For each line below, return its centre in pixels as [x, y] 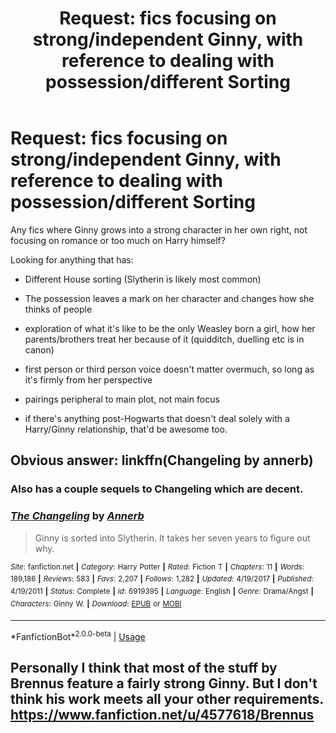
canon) [39, 349]
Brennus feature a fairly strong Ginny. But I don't [164, 683]
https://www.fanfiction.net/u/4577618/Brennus [162, 715]
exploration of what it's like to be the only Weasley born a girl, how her [170, 328]
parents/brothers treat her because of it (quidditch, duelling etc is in [164, 339]
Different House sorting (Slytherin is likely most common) [143, 279]
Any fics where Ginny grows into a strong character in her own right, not [159, 229]
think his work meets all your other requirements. [167, 699]
